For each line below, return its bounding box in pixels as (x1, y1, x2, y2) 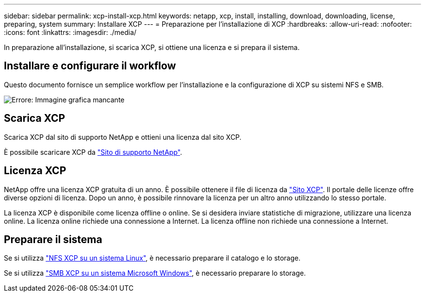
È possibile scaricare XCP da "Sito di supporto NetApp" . (4, 148, 182, 156)
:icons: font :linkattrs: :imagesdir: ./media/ (4, 28, 137, 36)
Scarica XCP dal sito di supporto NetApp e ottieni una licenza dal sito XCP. (4, 132, 242, 141)
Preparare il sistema (4, 233, 102, 246)
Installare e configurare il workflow (4, 60, 176, 72)
